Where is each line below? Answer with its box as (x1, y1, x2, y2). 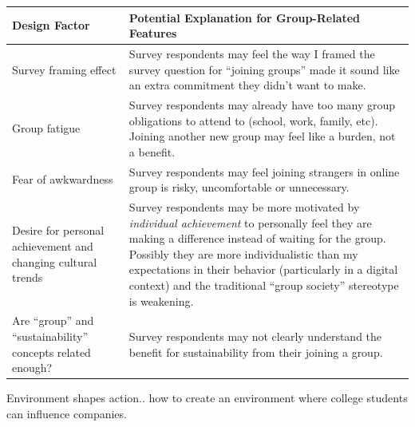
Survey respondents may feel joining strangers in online (128, 163, 400, 180)
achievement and (12, 238, 93, 255)
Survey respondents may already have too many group (128, 96, 396, 113)
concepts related (12, 343, 91, 360)
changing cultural (12, 253, 97, 270)
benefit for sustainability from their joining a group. (128, 343, 383, 360)
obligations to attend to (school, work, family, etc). (128, 112, 378, 128)
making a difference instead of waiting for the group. (128, 230, 386, 247)
